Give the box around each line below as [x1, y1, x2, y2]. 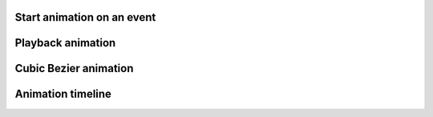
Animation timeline [14, 87, 112, 101]
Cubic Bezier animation [14, 62, 134, 75]
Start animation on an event [14, 10, 156, 24]
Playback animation [14, 36, 116, 50]
